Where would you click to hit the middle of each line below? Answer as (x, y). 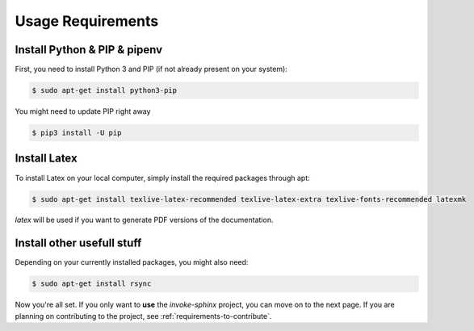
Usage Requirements (87, 21)
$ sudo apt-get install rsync (92, 284)
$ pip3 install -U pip (77, 133)
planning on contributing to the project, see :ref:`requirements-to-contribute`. (143, 316)
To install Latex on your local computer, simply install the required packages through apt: (162, 178)
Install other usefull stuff (78, 243)
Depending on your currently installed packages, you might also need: (132, 262)
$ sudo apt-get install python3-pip (105, 90)
